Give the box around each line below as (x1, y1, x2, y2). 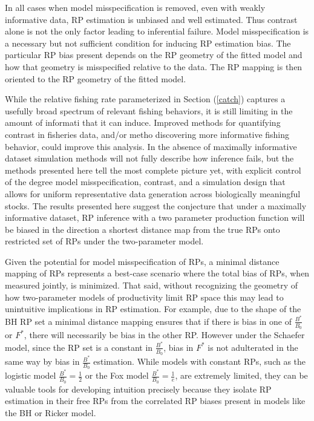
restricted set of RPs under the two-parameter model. (5, 235, 204, 247)
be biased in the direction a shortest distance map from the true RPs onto (5, 223, 280, 235)
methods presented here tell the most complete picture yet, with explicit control (5, 163, 301, 176)
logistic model (5, 369, 56, 382)
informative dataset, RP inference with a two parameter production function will (5, 211, 305, 224)
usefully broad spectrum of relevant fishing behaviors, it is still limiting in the (5, 104, 293, 117)
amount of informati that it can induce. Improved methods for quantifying (5, 116, 281, 129)
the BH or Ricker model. (5, 406, 96, 419)
